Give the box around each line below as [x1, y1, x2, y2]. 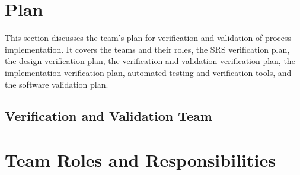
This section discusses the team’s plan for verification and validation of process [5, 31, 292, 44]
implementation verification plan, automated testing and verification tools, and [5, 66, 292, 78]
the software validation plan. [5, 78, 108, 90]
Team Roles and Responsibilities [5, 148, 276, 172]
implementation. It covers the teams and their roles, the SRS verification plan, [5, 43, 290, 55]
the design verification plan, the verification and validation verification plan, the [5, 55, 295, 67]
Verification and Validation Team [5, 107, 212, 125]
